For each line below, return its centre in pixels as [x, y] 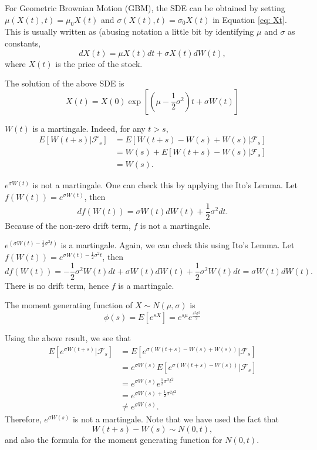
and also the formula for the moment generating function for [114, 439]
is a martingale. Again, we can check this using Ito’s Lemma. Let [178, 245]
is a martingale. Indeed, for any [89, 128]
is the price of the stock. [99, 63]
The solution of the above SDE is [65, 83]
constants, [23, 43]
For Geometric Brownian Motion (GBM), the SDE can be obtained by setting [145, 8]
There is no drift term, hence [57, 285]
